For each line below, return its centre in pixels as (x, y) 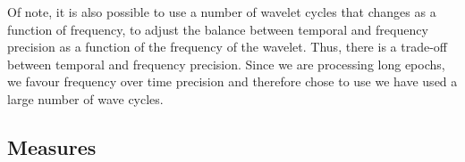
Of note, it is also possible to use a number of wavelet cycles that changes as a (222, 12)
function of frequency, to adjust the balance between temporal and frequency (218, 29)
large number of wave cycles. (85, 98)
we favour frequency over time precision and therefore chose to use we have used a (232, 81)
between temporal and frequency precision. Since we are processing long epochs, (226, 64)
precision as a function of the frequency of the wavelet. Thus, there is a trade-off (227, 47)
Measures (52, 146)
